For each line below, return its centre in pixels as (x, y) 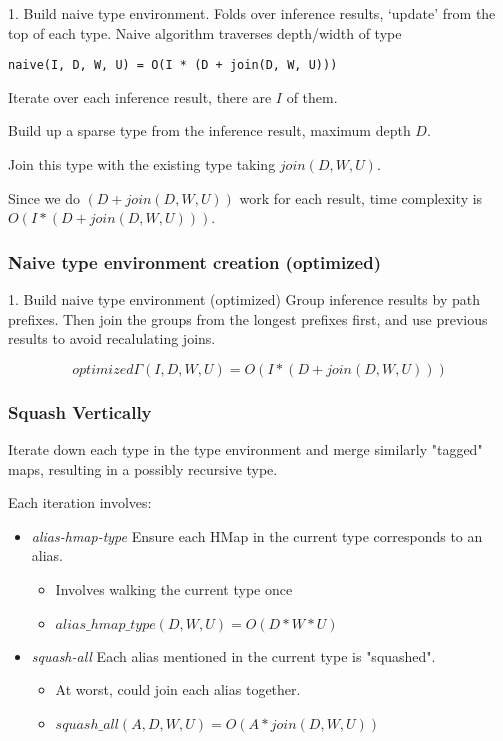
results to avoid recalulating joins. (112, 338)
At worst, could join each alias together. (178, 689)
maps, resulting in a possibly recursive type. (143, 468)
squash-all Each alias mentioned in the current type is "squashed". (233, 655)
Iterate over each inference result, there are (140, 96)
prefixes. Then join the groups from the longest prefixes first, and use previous (248, 318)
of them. (312, 96)
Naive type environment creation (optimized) (194, 261)
